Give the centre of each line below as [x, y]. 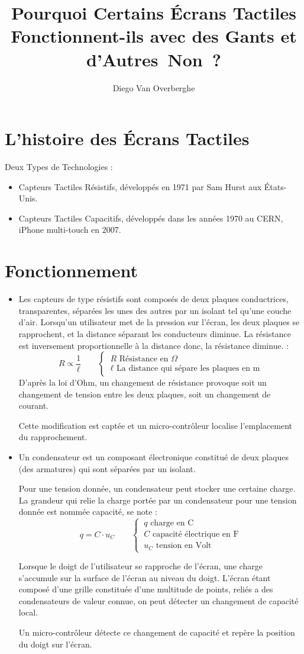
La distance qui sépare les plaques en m [188, 369]
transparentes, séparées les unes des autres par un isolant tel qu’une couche [155, 310]
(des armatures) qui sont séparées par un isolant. [107, 468]
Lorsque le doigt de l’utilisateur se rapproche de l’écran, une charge [140, 566]
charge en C [172, 523]
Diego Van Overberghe [154, 87]
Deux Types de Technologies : [59, 167]
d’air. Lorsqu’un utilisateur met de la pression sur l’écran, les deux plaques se [159, 322]
